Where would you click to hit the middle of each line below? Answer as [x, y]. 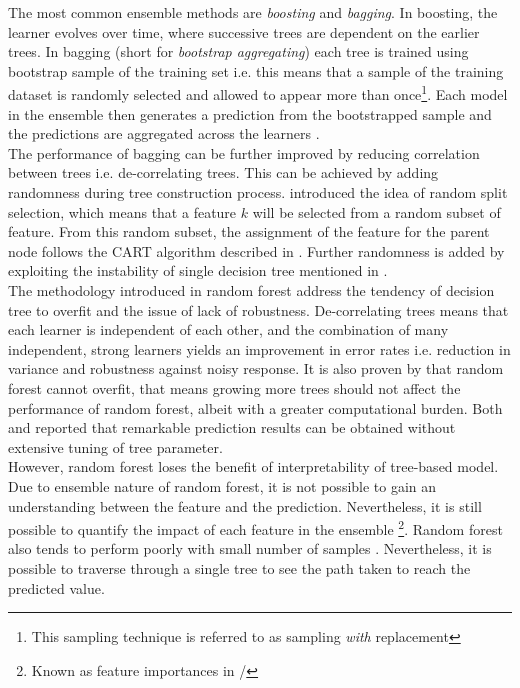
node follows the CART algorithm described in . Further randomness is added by [256, 250]
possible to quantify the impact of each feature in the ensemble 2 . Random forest [255, 527]
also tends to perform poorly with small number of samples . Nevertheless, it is [250, 548]
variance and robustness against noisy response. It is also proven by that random [256, 368]
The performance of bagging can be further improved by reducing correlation [244, 152]
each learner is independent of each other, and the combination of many [228, 329]
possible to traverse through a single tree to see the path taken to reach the [239, 567]
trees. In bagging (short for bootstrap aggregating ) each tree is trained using [238, 51]
